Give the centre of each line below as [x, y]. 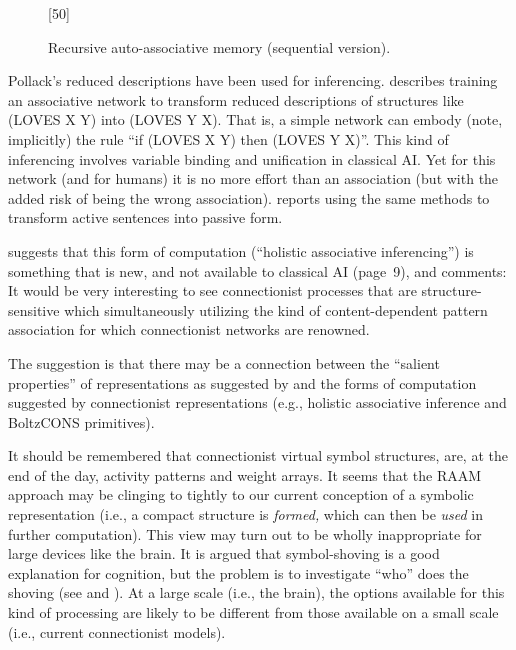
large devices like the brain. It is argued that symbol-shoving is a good [224, 553]
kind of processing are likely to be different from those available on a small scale [253, 612]
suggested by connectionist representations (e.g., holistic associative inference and [257, 402]
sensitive [34, 309]
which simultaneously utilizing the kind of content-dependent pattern [276, 309]
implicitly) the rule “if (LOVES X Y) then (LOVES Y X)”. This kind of [228, 138]
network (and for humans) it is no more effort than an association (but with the [253, 178]
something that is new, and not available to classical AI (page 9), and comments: [257, 270]
